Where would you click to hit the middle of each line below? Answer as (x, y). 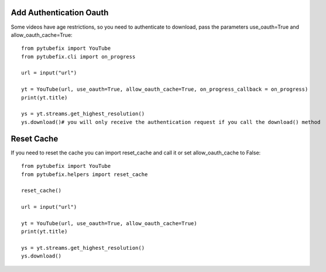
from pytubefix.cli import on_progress (78, 56)
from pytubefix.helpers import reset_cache (85, 174)
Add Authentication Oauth (60, 13)
